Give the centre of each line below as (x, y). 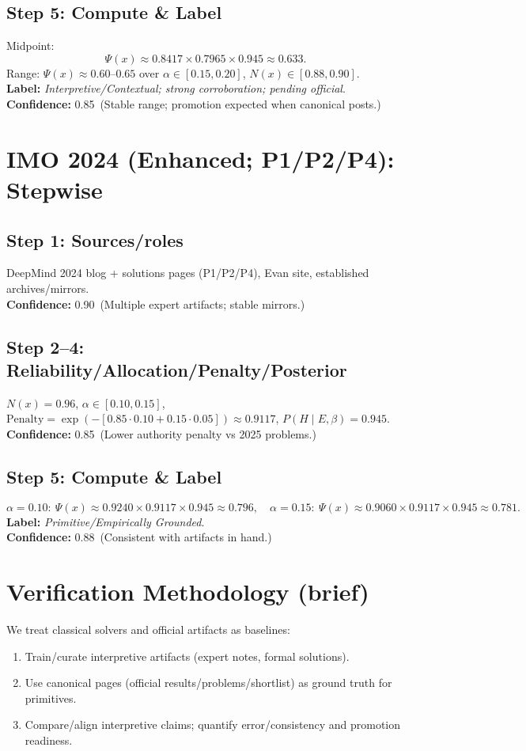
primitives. (51, 698)
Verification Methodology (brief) (188, 592)
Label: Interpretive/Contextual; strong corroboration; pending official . (176, 88)
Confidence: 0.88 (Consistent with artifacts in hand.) (139, 537)
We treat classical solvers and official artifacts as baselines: (148, 630)
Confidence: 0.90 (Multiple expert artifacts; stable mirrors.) (156, 303)
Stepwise (55, 189)
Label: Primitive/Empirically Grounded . (106, 521)
